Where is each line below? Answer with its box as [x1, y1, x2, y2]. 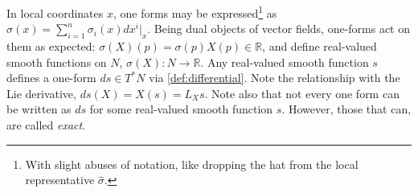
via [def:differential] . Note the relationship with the [149, 69, 400, 86]
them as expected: [6, 38, 96, 55]
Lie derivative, [6, 84, 76, 101]
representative [25, 171, 95, 188]
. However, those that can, [281, 101, 412, 117]
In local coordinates [6, 4, 104, 21]
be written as [6, 101, 72, 117]
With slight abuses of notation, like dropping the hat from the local [25, 155, 359, 172]
